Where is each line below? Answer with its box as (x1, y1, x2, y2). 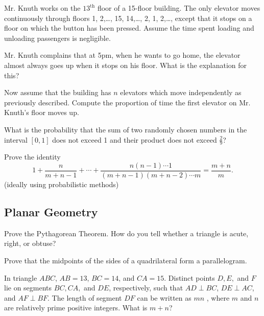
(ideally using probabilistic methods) (4, 179, 119, 190)
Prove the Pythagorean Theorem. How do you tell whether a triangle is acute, (4, 228, 249, 238)
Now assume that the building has (4, 87, 111, 98)
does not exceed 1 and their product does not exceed (52, 134, 217, 145)
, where (206, 292, 230, 303)
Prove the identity (4, 151, 61, 162)
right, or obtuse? (4, 238, 56, 249)
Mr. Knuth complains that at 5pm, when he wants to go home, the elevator (4, 50, 241, 60)
